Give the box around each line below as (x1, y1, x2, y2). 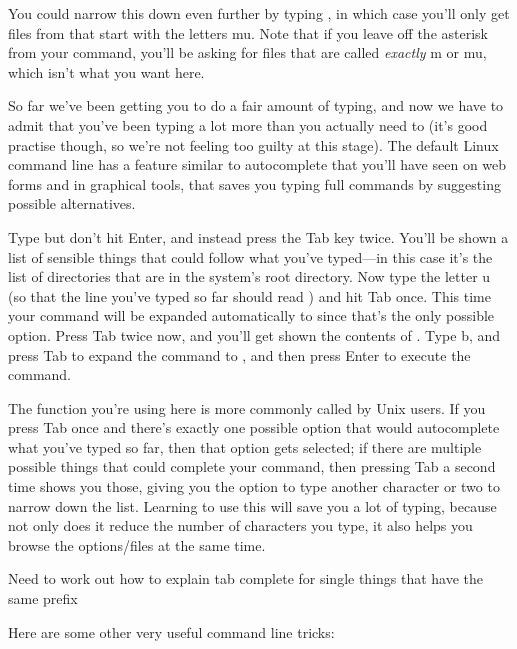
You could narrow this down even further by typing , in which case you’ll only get (8, 3, 510, 23)
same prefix (8, 588, 78, 609)
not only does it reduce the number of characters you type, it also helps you (8, 515, 473, 536)
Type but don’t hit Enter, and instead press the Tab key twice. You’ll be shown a (8, 226, 509, 247)
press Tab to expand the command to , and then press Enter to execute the (8, 344, 471, 365)
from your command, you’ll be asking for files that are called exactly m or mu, (8, 42, 487, 63)
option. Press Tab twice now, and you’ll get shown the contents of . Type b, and (8, 324, 501, 345)
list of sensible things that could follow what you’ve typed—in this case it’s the (8, 246, 493, 267)
